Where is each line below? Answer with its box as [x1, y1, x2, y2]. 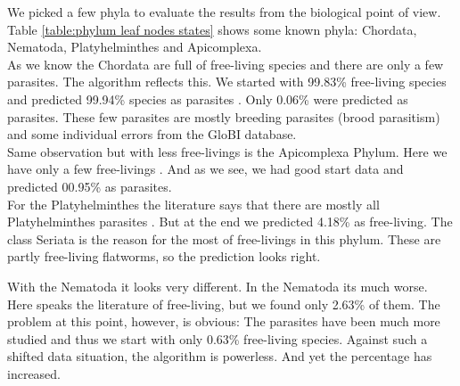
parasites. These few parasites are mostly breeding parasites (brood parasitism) [7, 107, 440, 126]
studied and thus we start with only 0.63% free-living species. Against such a [7, 329, 428, 348]
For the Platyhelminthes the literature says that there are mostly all [7, 194, 380, 213]
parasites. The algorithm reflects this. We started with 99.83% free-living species [7, 72, 447, 91]
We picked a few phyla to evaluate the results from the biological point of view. [7, 3, 441, 21]
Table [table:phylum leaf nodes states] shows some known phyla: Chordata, [7, 20, 417, 38]
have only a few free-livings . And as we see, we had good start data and [7, 160, 404, 178]
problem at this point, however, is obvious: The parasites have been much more [7, 312, 440, 331]
